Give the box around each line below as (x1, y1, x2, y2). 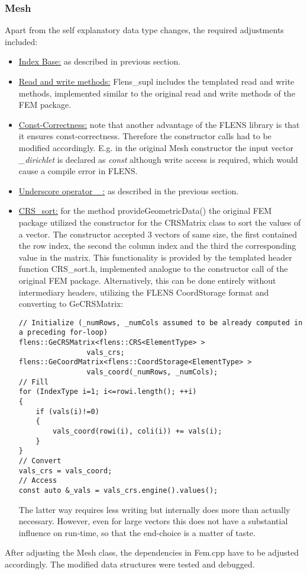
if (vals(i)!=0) (35, 407, 99, 416)
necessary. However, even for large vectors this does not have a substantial (18, 515, 288, 527)
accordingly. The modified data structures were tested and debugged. (5, 557, 255, 570)
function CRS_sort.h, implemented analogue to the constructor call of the (18, 262, 288, 275)
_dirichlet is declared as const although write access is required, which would (18, 153, 298, 165)
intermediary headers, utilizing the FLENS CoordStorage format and (18, 286, 269, 298)
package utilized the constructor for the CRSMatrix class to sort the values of (18, 216, 301, 228)
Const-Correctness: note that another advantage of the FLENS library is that (18, 118, 300, 130)
